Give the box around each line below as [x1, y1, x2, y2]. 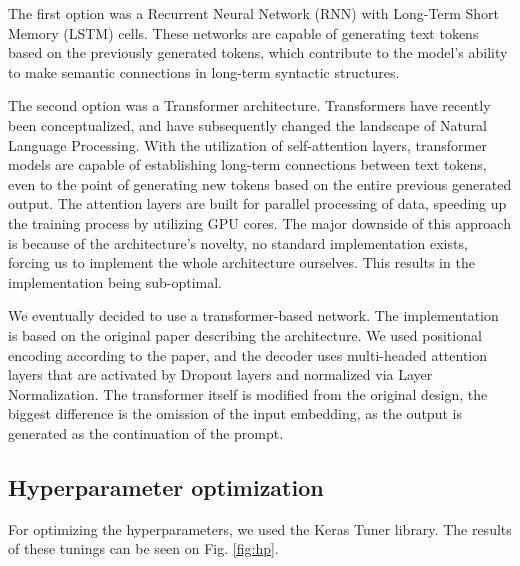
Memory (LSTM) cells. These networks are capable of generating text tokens [8, 22, 479, 43]
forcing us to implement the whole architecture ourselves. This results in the [8, 252, 475, 273]
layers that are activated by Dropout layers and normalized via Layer [8, 364, 433, 385]
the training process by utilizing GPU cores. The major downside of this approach [8, 212, 511, 233]
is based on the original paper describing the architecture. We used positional [8, 324, 482, 345]
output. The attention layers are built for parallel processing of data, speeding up [8, 193, 507, 214]
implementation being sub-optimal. [8, 271, 222, 292]
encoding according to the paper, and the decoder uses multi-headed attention [8, 344, 488, 365]
